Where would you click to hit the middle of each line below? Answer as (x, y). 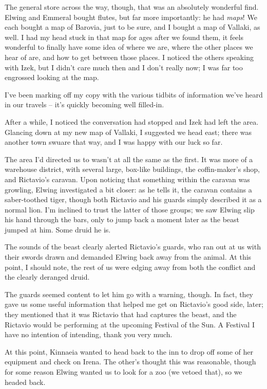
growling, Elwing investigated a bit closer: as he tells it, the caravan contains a (128, 189)
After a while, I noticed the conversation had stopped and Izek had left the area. (132, 121)
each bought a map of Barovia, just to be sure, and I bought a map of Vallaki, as (132, 27)
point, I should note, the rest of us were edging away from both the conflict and (130, 267)
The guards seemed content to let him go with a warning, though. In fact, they (129, 294)
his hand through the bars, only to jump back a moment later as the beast (122, 219)
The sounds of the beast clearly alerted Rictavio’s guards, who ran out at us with (133, 247)
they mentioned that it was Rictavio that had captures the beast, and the (121, 314)
